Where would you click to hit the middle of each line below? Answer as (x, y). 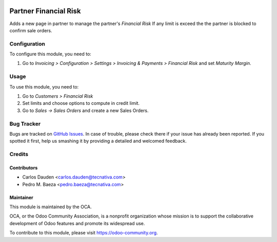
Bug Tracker (25, 124)
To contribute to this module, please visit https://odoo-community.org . (84, 233)
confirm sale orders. (31, 30)
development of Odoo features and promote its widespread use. (77, 223)
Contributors (24, 168)
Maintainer (21, 197)
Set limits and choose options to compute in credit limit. (81, 103)
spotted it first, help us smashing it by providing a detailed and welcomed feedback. (98, 141)
